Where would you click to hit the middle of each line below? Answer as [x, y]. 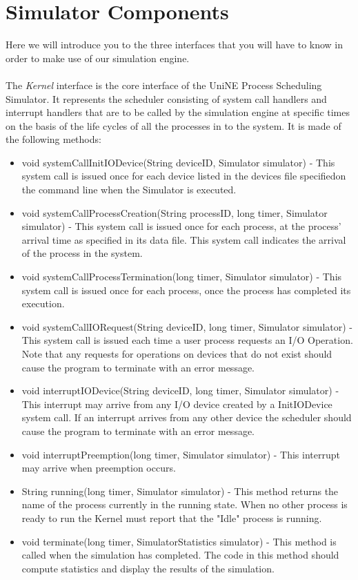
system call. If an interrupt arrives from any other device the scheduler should [187, 417]
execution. [43, 303]
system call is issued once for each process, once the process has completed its [186, 290]
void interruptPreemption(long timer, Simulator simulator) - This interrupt [181, 454]
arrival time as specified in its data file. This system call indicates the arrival [184, 239]
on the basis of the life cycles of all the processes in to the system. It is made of [173, 125]
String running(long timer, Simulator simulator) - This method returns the [180, 491]
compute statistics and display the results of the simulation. [148, 568]
